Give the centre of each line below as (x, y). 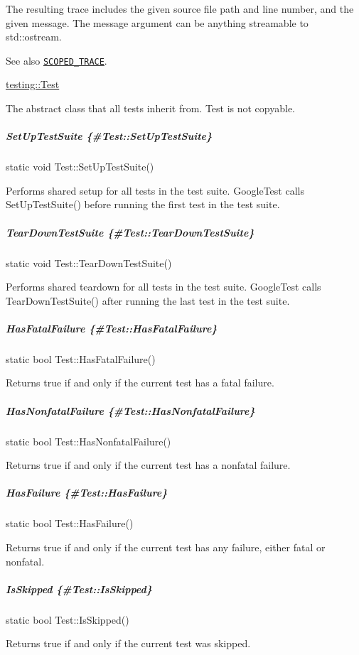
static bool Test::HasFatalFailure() (81, 358)
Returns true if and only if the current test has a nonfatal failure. (148, 465)
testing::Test (33, 84)
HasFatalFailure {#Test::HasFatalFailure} (112, 328)
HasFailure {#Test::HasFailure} (87, 493)
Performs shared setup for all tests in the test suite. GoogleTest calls (155, 190)
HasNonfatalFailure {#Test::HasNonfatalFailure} (130, 410)
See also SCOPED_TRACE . (57, 60)
